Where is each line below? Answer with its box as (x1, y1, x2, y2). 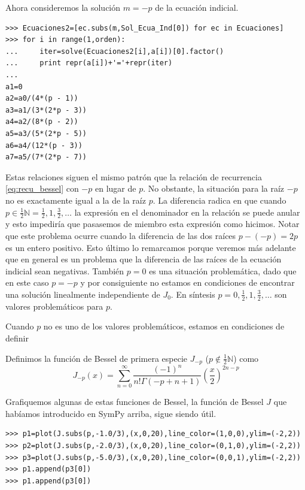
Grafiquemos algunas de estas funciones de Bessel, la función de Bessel (5, 395, 264, 408)
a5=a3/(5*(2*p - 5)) (5, 129, 87, 138)
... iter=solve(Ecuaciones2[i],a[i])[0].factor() (5, 47, 224, 56)
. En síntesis (170, 288, 215, 300)
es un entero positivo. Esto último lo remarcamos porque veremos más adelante (5, 241, 296, 253)
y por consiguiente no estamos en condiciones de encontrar (80, 276, 295, 289)
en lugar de (94, 182, 136, 195)
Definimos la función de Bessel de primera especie (5, 352, 188, 364)
